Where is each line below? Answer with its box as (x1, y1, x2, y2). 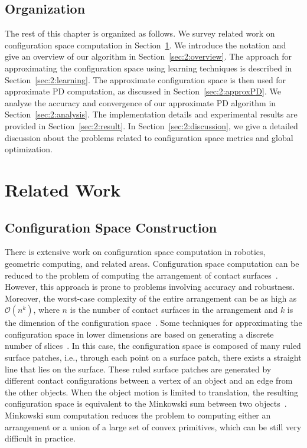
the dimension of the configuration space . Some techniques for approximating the (5, 316, 302, 329)
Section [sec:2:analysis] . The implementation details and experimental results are (5, 108, 298, 120)
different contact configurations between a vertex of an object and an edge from (5, 374, 293, 387)
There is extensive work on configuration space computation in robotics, (5, 246, 266, 258)
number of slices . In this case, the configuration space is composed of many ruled (5, 339, 301, 352)
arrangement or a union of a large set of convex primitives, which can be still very (5, 420, 302, 433)
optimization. (5, 143, 53, 155)
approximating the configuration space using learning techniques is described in (5, 61, 292, 74)
